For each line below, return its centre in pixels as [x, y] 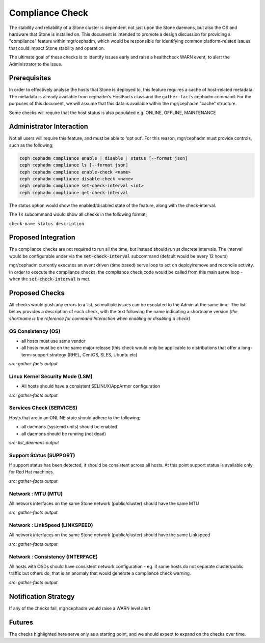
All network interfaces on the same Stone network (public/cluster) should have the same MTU [104, 503]
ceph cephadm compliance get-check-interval [74, 192]
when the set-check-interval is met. [50, 279]
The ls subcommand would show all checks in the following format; [78, 214]
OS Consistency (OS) [35, 331]
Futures [21, 622]
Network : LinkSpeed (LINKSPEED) [51, 525]
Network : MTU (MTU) [36, 494]
